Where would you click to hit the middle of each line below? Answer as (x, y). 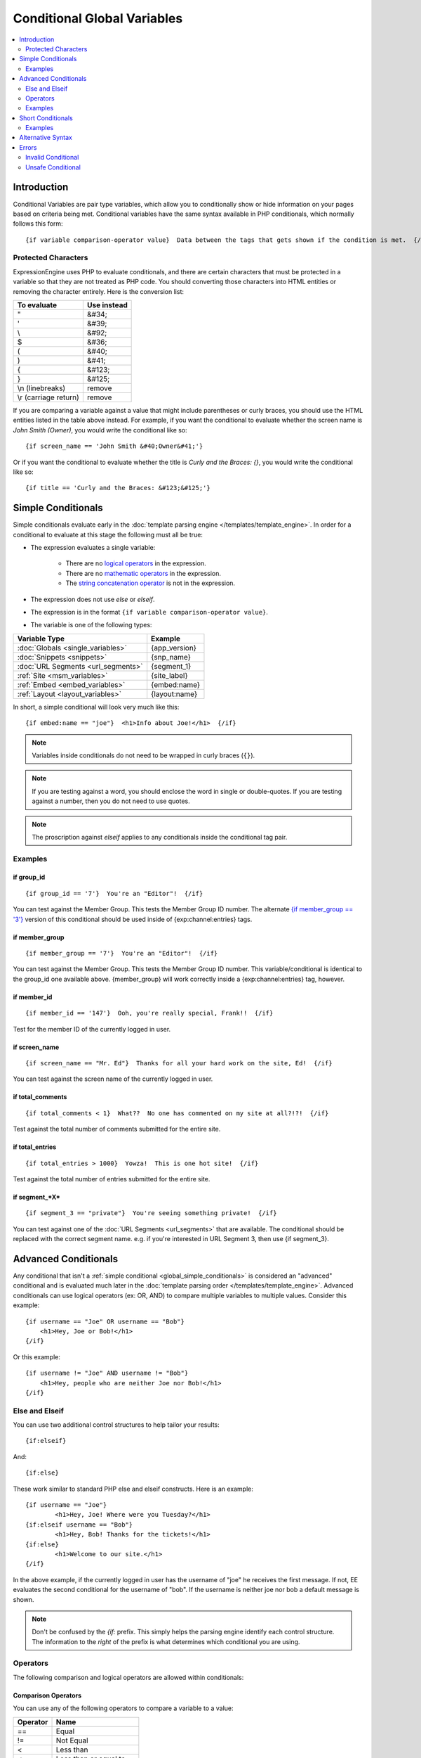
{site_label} (170, 675)
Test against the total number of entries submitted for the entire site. (112, 1179)
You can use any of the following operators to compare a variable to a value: (123, 1708)
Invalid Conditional (52, 158)
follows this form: (38, 224)
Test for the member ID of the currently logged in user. (92, 1029)
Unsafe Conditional (53, 167)
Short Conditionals (46, 118)
